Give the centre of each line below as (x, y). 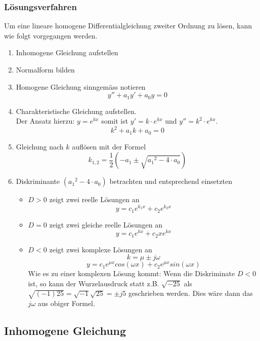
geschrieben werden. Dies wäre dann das (190, 293)
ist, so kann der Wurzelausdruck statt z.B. (94, 283)
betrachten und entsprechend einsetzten (171, 181)
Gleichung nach (40, 146)
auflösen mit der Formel (109, 146)
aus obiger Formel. (66, 303)
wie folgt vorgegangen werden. (51, 35)
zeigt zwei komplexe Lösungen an (101, 249)
